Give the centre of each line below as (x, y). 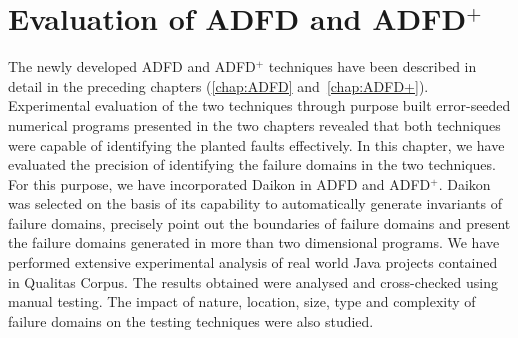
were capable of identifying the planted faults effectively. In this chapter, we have (256, 144)
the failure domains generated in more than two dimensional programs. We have (254, 242)
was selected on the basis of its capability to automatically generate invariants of (255, 203)
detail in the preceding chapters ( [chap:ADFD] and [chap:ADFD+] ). (218, 85)
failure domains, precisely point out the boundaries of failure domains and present (259, 222)
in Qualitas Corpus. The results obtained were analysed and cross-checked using (253, 281)
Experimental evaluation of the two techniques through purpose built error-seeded (259, 105)
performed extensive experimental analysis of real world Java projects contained (253, 262)
